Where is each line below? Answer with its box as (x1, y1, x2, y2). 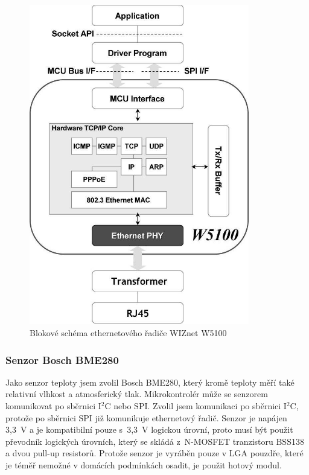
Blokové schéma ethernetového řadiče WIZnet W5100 (30, 326, 227, 339)
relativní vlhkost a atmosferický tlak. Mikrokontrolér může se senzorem (5, 387, 268, 400)
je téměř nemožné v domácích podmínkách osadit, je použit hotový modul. (5, 458, 282, 471)
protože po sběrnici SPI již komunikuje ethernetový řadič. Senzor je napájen (5, 411, 287, 424)
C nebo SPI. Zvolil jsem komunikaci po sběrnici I (104, 399, 287, 412)
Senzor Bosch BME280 (5, 352, 119, 367)
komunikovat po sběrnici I (5, 399, 101, 412)
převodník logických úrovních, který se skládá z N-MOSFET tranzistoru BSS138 (5, 435, 304, 447)
